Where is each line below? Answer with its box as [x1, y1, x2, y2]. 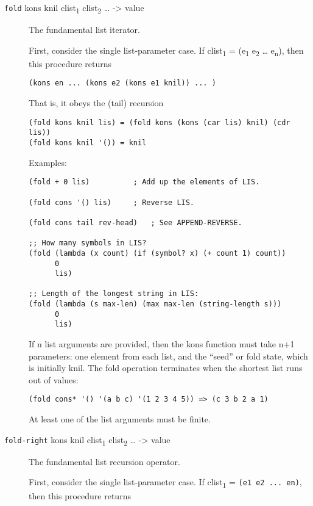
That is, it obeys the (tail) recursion [29, 96, 164, 109]
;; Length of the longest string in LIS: [29, 289, 199, 298]
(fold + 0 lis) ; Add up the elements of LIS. [29, 178, 260, 187]
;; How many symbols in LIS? [29, 239, 147, 248]
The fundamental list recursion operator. [29, 455, 180, 468]
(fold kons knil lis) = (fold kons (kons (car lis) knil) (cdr [29, 118, 290, 127]
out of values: [29, 373, 79, 386]
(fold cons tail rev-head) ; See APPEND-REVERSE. [29, 218, 242, 227]
